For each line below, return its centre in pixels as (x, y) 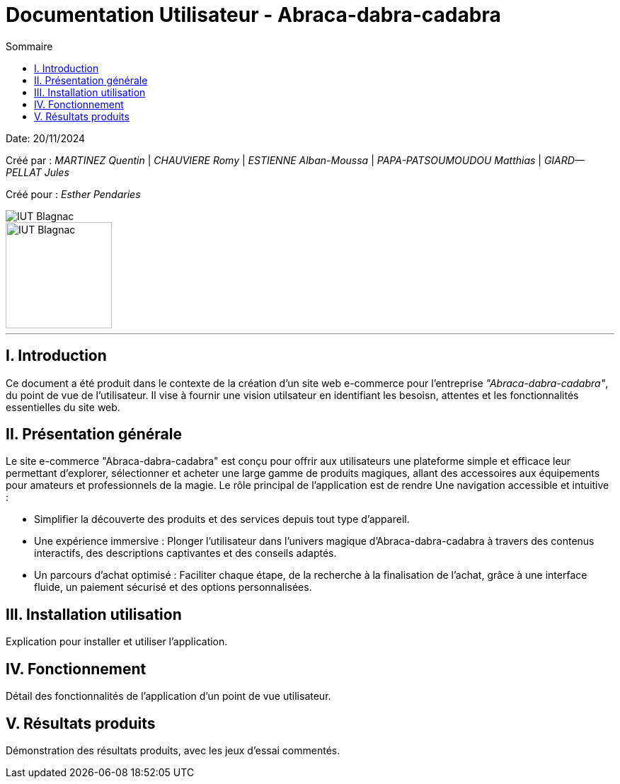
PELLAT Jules (38, 172)
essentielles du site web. (63, 407)
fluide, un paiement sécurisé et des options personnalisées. (173, 587)
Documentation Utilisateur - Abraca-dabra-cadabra (253, 15)
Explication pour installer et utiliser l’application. (117, 642)
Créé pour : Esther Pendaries (73, 194)
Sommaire (29, 46)
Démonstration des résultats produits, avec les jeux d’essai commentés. (173, 750)
